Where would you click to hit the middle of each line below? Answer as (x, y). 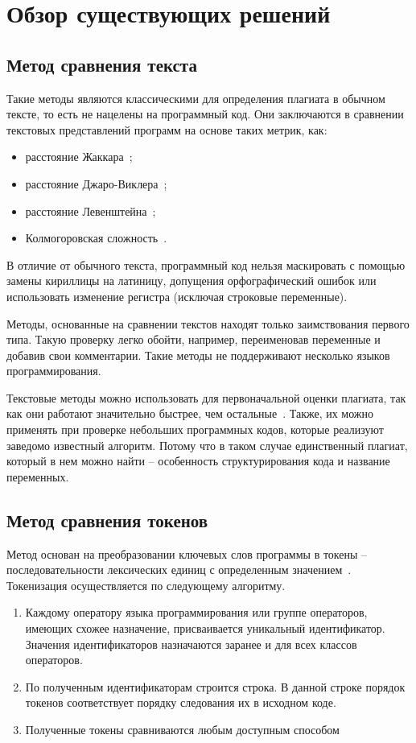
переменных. (38, 476)
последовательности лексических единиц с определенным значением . (179, 570)
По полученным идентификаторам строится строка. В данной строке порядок (215, 686)
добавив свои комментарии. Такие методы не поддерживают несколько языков (198, 355)
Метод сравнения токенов (107, 520)
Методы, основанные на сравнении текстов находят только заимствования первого (208, 323)
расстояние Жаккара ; (79, 157)
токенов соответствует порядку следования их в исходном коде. (181, 702)
